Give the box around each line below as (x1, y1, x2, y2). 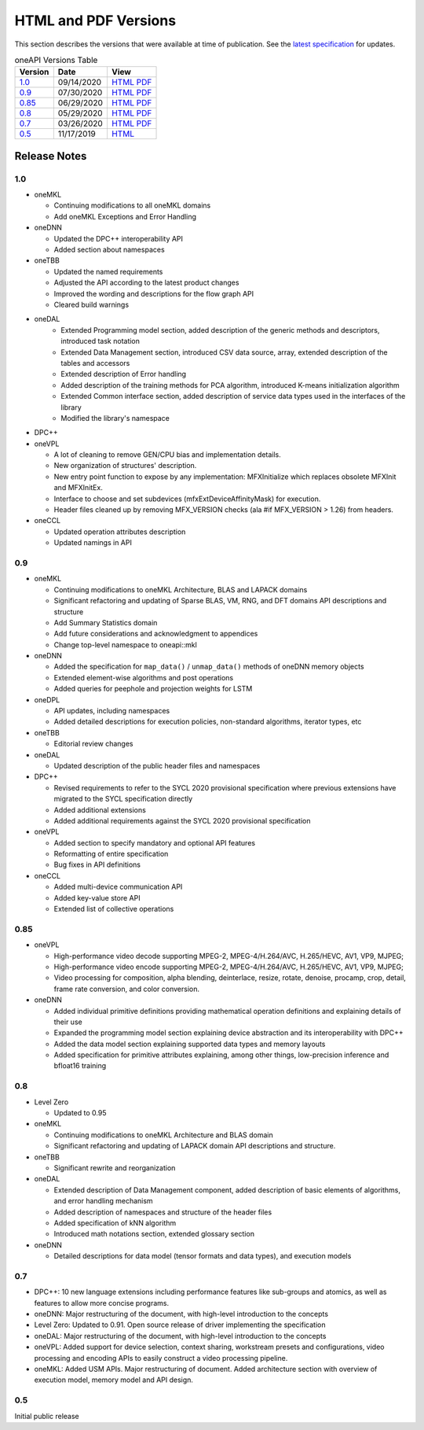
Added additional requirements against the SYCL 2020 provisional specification (53, 816, 311, 825)
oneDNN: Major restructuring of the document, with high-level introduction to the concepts (34, 1310, 329, 1319)
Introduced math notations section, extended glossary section (53, 1229, 255, 1239)
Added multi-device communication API (53, 882, 183, 892)
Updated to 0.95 (53, 1108, 107, 1118)
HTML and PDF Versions (14, 12, 177, 29)
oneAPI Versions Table (14, 55, 98, 66)
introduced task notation (60, 337, 141, 346)
